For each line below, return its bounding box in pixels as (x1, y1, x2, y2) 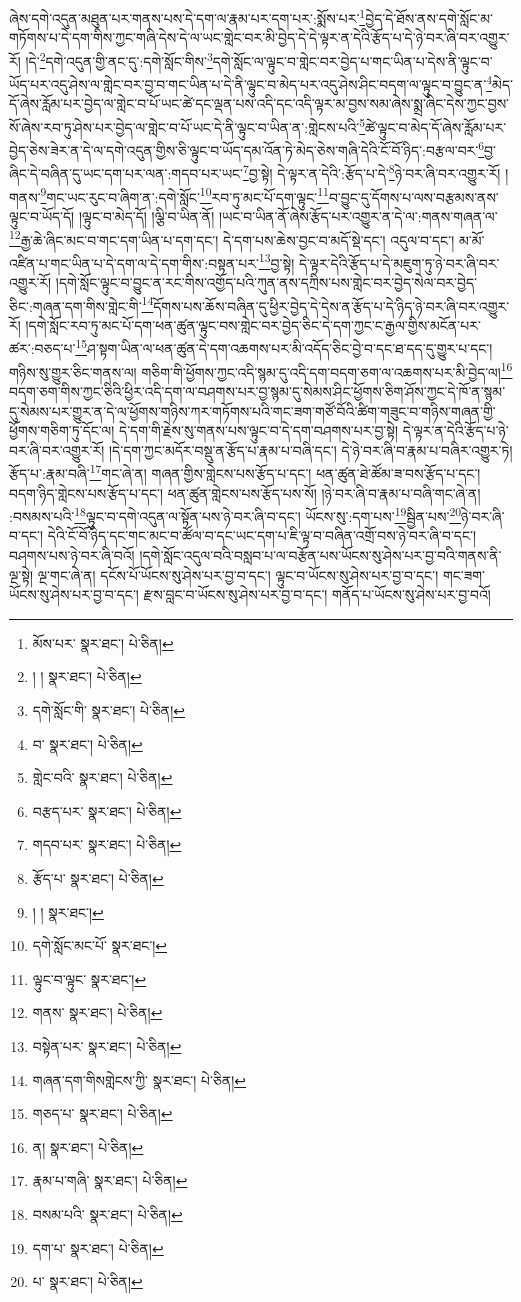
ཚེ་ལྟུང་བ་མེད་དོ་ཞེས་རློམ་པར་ (365, 116, 507, 137)
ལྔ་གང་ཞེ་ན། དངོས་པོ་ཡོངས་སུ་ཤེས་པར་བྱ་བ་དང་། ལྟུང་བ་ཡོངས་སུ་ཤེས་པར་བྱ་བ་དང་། (37, 564, 439, 585)
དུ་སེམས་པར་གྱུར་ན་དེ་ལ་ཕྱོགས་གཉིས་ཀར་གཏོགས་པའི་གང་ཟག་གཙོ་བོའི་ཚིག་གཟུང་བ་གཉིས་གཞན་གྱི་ (9, 400, 496, 421)
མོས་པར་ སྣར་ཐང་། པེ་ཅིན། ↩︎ (32, 632, 174, 653)
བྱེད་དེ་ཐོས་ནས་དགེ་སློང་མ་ (365, 7, 493, 28)
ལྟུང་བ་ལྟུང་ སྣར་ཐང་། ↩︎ (32, 968, 147, 989)
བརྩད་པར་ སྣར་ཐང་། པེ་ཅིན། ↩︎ (32, 800, 182, 821)
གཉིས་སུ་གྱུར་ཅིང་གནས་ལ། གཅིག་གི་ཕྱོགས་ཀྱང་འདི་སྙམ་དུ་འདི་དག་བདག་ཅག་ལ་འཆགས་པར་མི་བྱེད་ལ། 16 (9, 358, 513, 382)
